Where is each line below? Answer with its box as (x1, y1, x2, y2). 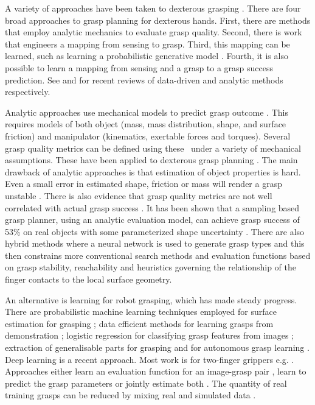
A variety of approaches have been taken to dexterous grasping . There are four (5, 2, 301, 14)
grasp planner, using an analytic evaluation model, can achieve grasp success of (5, 213, 300, 226)
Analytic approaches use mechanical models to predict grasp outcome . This (5, 105, 288, 118)
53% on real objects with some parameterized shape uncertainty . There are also (5, 225, 305, 238)
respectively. (5, 85, 50, 98)
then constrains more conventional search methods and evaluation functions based (5, 248, 311, 261)
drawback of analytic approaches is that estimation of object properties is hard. (5, 165, 301, 178)
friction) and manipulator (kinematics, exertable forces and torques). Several (5, 129, 291, 142)
